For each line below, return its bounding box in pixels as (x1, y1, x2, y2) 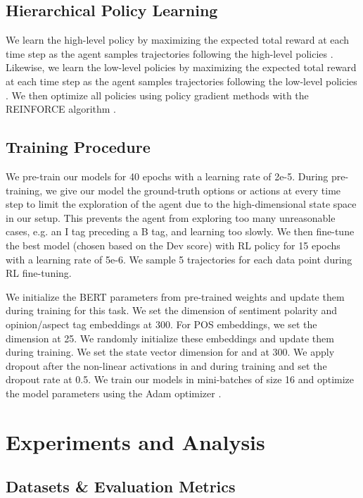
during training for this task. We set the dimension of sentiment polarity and (6, 303, 338, 318)
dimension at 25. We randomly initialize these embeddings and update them (6, 330, 334, 345)
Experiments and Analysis (6, 427, 265, 456)
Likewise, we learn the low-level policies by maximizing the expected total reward (6, 60, 357, 75)
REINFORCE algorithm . (6, 101, 116, 116)
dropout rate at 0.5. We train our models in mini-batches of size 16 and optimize (6, 372, 355, 387)
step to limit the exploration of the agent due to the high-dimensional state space (6, 197, 357, 211)
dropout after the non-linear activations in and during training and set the (6, 358, 327, 373)
